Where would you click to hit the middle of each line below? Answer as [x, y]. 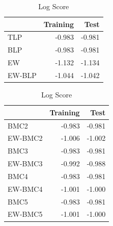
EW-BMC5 [25, 214]
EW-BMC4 [25, 189]
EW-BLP [22, 75]
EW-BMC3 [25, 164]
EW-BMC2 [25, 138]
